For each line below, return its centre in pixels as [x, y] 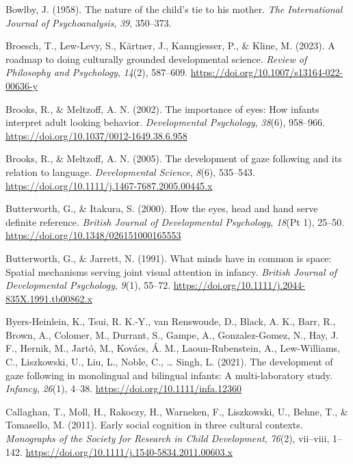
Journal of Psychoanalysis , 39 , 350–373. [89, 22]
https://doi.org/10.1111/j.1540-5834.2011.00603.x [129, 451]
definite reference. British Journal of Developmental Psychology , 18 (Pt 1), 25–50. [175, 221]
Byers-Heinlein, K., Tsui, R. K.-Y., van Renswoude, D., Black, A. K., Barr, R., [171, 321]
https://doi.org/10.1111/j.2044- [239, 285]
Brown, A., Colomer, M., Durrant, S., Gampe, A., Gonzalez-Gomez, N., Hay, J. [172, 334]
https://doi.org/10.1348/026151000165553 [93, 235]
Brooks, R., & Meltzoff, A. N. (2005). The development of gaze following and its [174, 158]
